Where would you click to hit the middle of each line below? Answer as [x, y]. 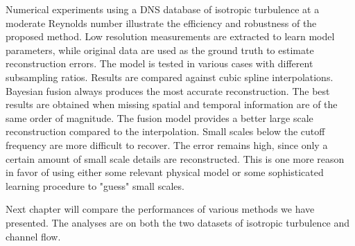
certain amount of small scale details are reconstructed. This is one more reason [175, 158]
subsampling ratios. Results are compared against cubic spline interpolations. [170, 77]
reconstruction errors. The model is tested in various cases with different [159, 63]
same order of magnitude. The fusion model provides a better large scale [159, 117]
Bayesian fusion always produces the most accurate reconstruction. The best [168, 90]
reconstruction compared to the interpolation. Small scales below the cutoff [165, 131]
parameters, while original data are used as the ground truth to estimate [160, 50]
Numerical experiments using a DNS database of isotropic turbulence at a [163, 9]
